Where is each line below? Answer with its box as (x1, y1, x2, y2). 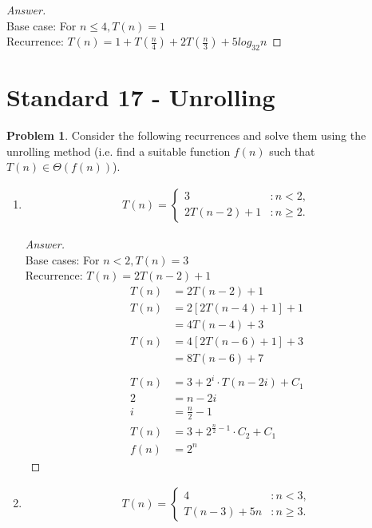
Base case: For (6, 17, 77, 34)
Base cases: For (25, 251, 100, 268)
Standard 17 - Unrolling (6, 81, 275, 113)
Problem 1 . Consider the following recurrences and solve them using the (6, 127, 366, 144)
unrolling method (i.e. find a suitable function (6, 142, 231, 159)
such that (269, 142, 315, 159)
